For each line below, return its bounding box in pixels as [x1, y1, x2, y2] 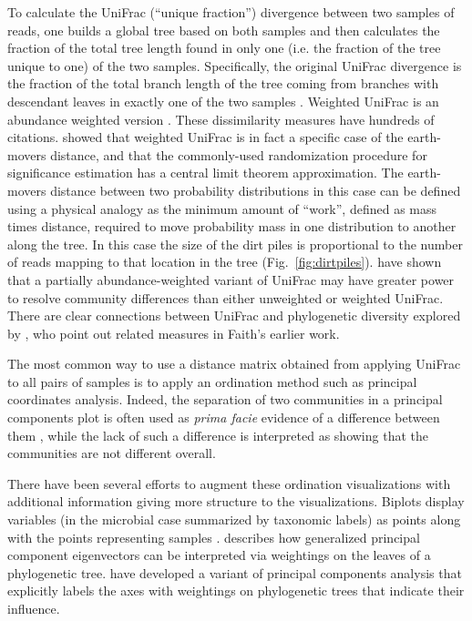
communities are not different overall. [7, 443, 216, 463]
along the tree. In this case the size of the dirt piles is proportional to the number [7, 234, 463, 253]
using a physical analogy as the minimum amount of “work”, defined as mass [7, 199, 437, 218]
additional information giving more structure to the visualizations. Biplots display [7, 492, 465, 511]
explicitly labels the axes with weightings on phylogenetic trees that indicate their [7, 581, 465, 600]
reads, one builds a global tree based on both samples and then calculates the [7, 20, 440, 39]
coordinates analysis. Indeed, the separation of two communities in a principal [7, 390, 443, 409]
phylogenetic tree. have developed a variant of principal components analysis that [7, 563, 462, 582]
